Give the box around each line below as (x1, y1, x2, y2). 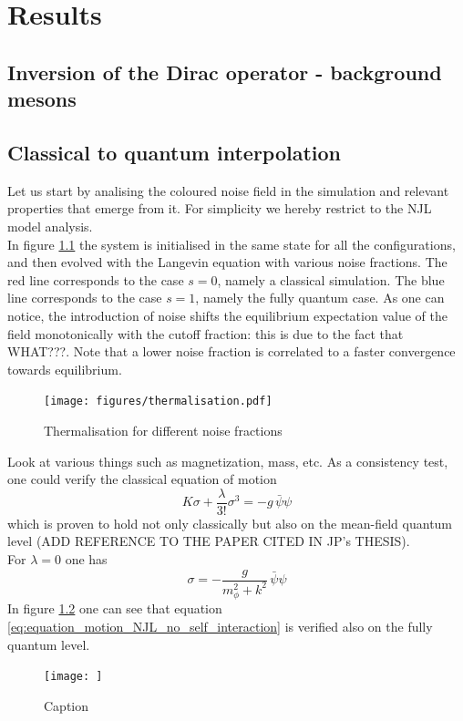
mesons (7, 85, 77, 113)
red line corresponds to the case (7, 270, 184, 289)
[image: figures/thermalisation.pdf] (44, 395, 273, 408)
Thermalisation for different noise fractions (44, 420, 283, 439)
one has (65, 549, 108, 568)
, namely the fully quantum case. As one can (195, 288, 445, 307)
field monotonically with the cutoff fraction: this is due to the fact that (7, 324, 404, 343)
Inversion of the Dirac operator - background (7, 57, 442, 86)
